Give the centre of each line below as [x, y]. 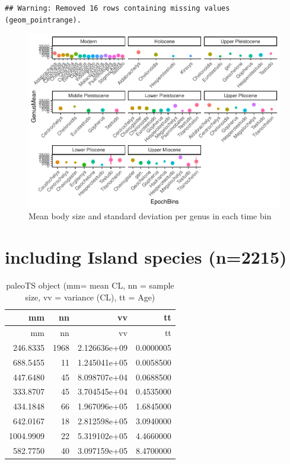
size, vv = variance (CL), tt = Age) [90, 297]
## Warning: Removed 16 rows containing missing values [117, 8]
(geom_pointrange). [43, 20]
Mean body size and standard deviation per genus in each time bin [150, 216]
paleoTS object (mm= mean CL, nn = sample [90, 285]
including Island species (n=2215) [146, 257]
